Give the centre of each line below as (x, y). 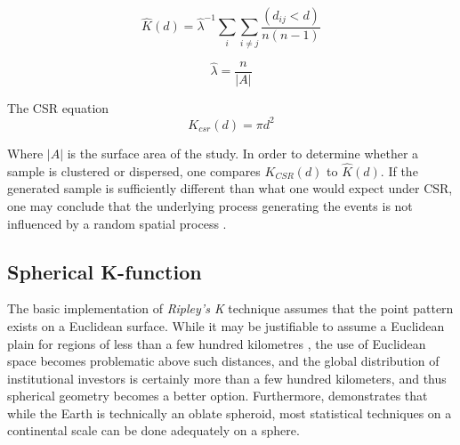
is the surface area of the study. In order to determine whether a (243, 153)
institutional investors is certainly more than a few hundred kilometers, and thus (227, 378)
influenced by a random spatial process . (117, 223)
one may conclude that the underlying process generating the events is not (210, 205)
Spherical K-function (105, 271)
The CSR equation (58, 107)
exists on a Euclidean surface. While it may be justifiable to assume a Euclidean (226, 325)
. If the (399, 170)
